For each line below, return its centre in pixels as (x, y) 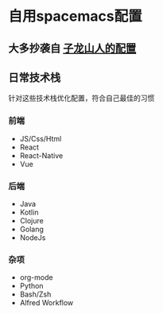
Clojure (31, 220)
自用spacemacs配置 (75, 16)
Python (31, 286)
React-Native (41, 155)
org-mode (36, 277)
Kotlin (29, 212)
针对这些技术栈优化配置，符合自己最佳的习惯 (81, 98)
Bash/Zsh (35, 294)
